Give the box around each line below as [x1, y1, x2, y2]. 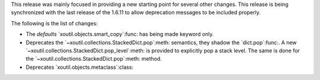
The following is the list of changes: [11, 19, 98, 26]
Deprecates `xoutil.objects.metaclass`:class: [25, 64, 133, 71]
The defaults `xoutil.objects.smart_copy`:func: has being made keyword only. [25, 31, 215, 38]
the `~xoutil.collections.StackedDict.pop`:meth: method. [25, 55, 162, 62]
